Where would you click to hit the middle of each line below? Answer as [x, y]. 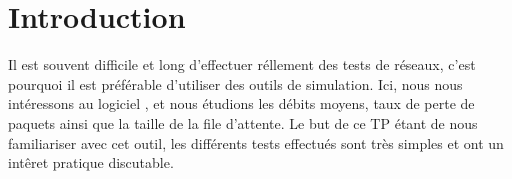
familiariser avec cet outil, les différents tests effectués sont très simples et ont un [256, 142]
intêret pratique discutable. [91, 162]
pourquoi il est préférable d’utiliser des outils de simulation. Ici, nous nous [235, 83]
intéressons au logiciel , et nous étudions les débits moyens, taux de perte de [241, 103]
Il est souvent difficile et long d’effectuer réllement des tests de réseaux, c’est [242, 64]
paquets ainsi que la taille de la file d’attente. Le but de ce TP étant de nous [243, 122]
